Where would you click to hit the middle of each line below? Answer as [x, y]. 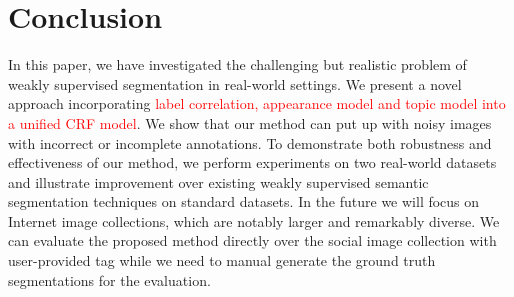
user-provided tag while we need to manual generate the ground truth [222, 260]
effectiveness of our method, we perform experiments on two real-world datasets [252, 162]
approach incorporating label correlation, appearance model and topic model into [257, 103]
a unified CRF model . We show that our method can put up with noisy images [250, 122]
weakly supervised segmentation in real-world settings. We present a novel [235, 83]
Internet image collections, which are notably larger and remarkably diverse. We [254, 220]
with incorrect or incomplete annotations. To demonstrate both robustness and [250, 142]
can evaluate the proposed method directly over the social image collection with [252, 240]
